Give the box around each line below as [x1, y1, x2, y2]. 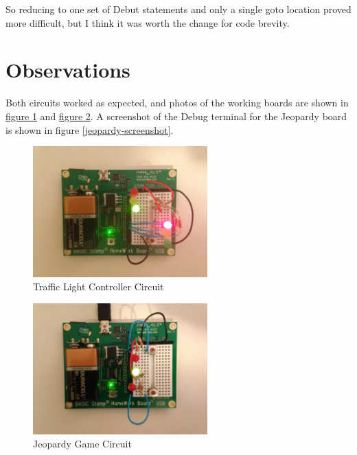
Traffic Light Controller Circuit [33, 279, 164, 294]
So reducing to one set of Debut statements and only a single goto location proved [5, 2, 352, 16]
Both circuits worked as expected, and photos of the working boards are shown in [5, 95, 349, 110]
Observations [5, 56, 130, 84]
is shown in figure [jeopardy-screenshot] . [5, 122, 174, 137]
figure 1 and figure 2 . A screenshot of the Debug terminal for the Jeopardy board [5, 108, 347, 123]
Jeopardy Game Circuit [33, 436, 132, 451]
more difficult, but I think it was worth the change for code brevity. [5, 15, 290, 30]
